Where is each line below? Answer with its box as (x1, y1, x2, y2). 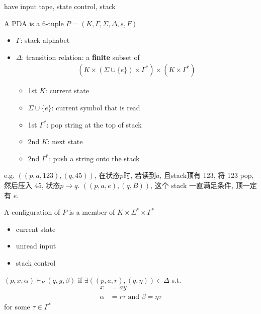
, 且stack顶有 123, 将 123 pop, (159, 170, 254, 180)
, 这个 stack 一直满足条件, (150, 179, 233, 190)
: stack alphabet (20, 35, 70, 45)
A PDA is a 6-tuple (4, 18, 64, 28)
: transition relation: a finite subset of (22, 51, 140, 62)
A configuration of (4, 207, 60, 217)
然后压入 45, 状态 (4, 179, 60, 190)
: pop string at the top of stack (46, 119, 142, 130)
